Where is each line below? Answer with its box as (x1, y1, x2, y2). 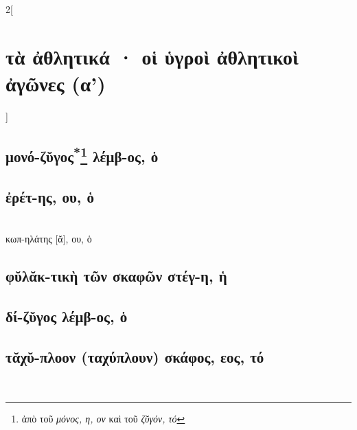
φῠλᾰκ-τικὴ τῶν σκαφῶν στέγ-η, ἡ (5, 265, 227, 286)
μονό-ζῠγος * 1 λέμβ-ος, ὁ (5, 142, 159, 166)
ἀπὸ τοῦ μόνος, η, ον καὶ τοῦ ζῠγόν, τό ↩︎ (21, 411, 185, 426)
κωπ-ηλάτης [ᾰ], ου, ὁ (5, 231, 92, 246)
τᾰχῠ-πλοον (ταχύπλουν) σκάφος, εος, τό (5, 346, 264, 367)
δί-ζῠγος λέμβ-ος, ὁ (5, 305, 128, 326)
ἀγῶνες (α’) (5, 69, 106, 97)
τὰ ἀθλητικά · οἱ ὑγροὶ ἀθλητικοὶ (5, 42, 299, 70)
